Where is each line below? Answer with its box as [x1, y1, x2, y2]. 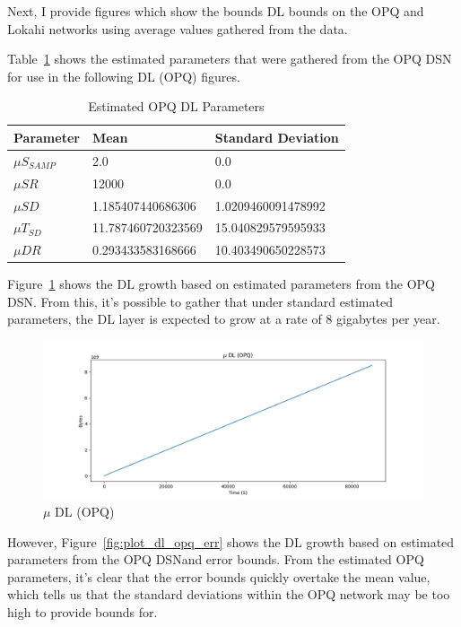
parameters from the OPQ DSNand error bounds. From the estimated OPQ [7, 550, 424, 569]
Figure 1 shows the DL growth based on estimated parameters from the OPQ [7, 274, 435, 293]
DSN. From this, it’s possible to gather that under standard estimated [7, 292, 393, 310]
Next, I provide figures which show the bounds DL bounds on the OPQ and [7, 2, 424, 20]
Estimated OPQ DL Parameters [88, 97, 265, 116]
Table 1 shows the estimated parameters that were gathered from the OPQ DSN [7, 49, 452, 68]
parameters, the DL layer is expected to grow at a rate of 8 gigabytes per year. [7, 309, 440, 328]
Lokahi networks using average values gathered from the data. [7, 19, 348, 38]
